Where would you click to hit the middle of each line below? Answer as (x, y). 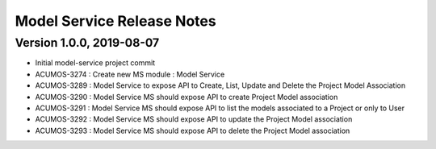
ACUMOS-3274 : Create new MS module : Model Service (130, 74)
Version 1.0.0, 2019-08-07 (87, 43)
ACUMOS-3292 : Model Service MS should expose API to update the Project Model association (194, 119)
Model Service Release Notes (116, 21)
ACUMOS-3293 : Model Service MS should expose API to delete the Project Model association (193, 130)
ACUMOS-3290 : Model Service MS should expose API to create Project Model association (187, 97)
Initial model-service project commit (95, 63)
